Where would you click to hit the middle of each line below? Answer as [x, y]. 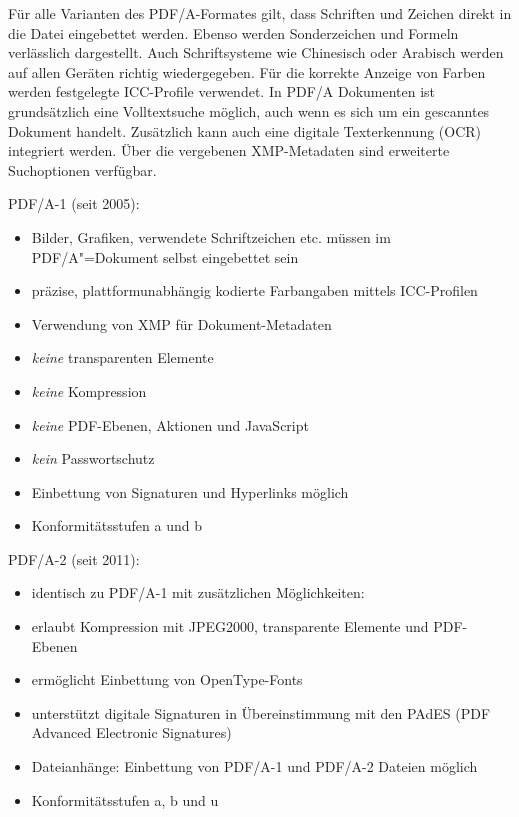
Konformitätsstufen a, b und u [125, 799]
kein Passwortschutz [93, 458]
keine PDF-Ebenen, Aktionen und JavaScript [170, 424]
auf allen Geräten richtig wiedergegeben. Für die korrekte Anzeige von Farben [247, 71]
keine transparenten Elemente [122, 357]
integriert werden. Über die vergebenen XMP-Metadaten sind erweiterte [229, 150]
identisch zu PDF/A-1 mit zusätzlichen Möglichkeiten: [198, 592]
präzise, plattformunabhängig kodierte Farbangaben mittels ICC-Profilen [254, 290]
